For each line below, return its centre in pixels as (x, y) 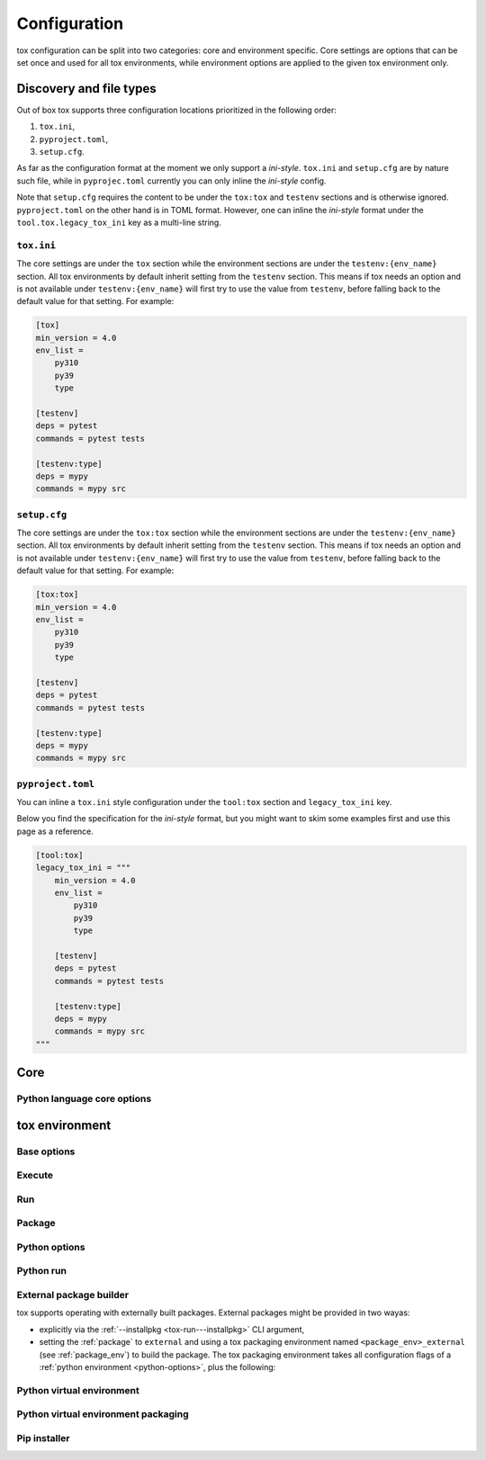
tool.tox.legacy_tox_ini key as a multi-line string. (119, 222)
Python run (42, 1271)
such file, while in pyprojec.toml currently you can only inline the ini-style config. (171, 181)
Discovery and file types (86, 89)
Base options (46, 1151)
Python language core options (84, 1099)
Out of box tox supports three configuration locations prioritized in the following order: (177, 110)
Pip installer (43, 1438)
